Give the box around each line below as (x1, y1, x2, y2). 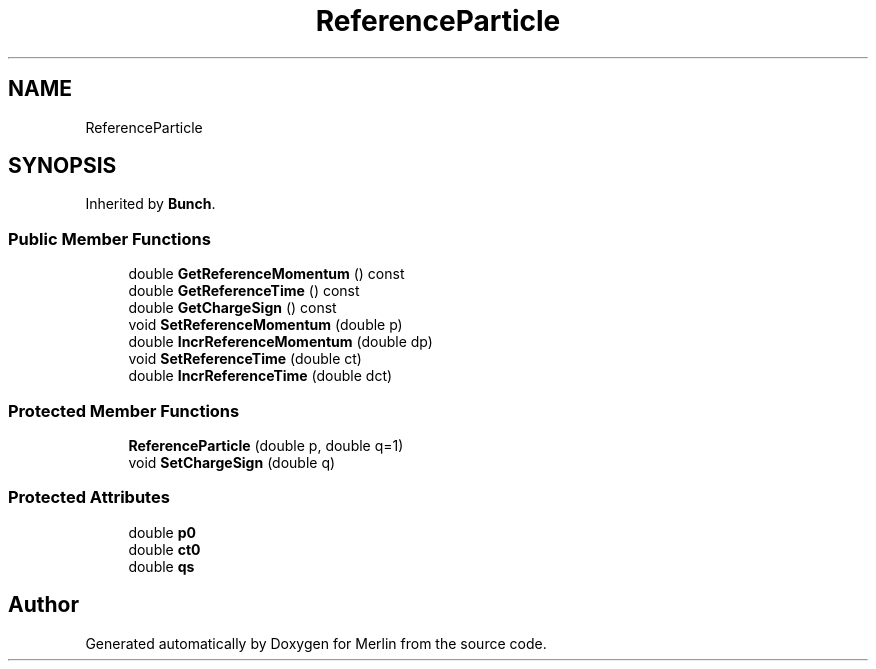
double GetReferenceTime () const (128, 282, 360, 300)
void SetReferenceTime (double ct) (128, 350, 362, 368)
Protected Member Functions (8, 400, 240, 421)
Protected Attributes (8, 487, 170, 508)
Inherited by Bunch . (85, 195, 216, 213)
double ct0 (128, 540, 201, 558)
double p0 (128, 523, 196, 541)
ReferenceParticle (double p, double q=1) (128, 436, 404, 454)
